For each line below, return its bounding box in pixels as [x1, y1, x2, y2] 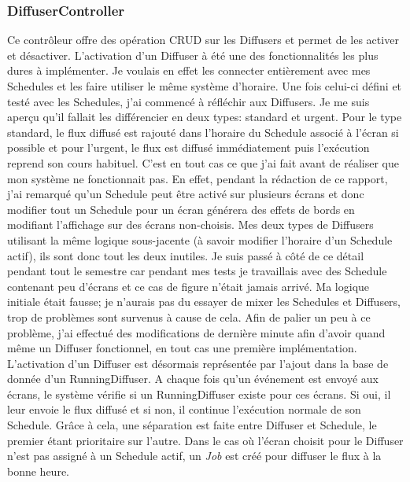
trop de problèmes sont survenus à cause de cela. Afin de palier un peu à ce [7, 308, 371, 325]
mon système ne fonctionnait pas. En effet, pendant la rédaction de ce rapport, [7, 170, 388, 186]
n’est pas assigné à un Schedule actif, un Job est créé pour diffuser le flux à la [7, 447, 382, 464]
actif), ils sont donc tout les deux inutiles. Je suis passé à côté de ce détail [7, 247, 364, 263]
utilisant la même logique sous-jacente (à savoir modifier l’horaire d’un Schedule [7, 231, 393, 248]
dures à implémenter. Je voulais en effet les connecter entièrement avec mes [7, 62, 371, 79]
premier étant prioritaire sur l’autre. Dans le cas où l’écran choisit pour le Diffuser [7, 432, 404, 448]
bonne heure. [7, 462, 70, 479]
